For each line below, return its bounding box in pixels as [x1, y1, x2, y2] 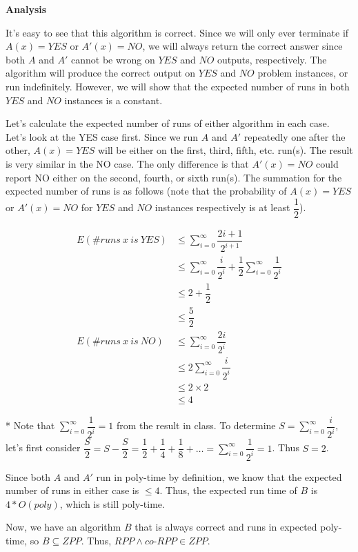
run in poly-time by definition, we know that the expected [96, 469, 342, 484]
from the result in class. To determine [117, 418, 276, 433]
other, [6, 143, 30, 157]
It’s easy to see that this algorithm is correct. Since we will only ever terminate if [6, 25, 349, 39]
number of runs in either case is [6, 483, 139, 497]
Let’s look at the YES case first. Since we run [6, 129, 199, 144]
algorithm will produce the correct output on [6, 66, 196, 80]
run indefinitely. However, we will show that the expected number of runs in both [6, 79, 350, 93]
